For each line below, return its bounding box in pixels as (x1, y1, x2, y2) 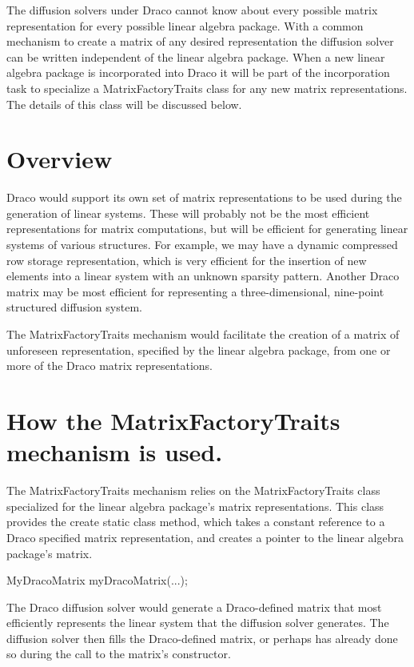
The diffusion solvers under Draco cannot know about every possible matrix (6, 2, 378, 18)
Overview (6, 143, 113, 175)
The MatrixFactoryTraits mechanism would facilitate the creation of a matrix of (6, 326, 400, 343)
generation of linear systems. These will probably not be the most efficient (6, 204, 370, 221)
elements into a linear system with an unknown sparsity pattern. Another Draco (6, 267, 400, 284)
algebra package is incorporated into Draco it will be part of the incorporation (6, 64, 390, 81)
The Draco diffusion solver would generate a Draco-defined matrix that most (6, 598, 382, 615)
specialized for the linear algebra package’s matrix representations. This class (6, 497, 384, 514)
